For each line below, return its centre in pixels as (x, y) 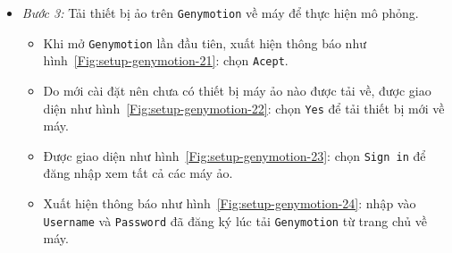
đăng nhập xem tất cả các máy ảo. (138, 173)
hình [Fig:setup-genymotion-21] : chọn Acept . (166, 60)
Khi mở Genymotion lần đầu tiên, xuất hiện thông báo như (205, 42)
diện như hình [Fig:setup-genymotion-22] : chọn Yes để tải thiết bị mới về (244, 108)
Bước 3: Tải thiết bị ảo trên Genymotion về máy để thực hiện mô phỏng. (220, 13)
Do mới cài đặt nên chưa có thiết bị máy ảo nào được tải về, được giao (237, 90)
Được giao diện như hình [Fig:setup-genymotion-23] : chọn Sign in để (234, 155)
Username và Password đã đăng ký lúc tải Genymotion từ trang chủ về (235, 220)
